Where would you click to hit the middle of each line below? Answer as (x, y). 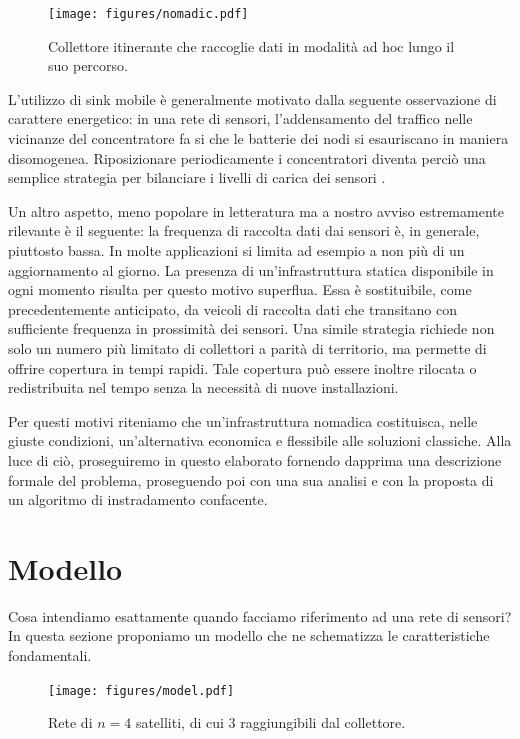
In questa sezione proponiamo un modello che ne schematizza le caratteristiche (249, 635)
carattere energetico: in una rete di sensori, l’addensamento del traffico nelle (240, 118)
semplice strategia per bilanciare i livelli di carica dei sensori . (197, 177)
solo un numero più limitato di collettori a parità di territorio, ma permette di (247, 347)
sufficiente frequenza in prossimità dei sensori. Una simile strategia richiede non (251, 328)
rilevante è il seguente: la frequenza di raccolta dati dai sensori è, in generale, (244, 230)
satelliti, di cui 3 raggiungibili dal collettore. (270, 722)
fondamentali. (50, 655)
